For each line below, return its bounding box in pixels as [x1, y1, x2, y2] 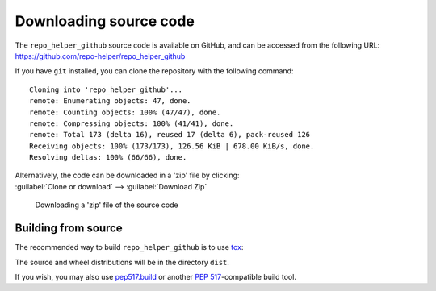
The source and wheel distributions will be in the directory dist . [15, 257, 230, 267]
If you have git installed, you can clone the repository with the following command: [15, 66, 294, 76]
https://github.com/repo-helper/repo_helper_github [15, 51, 186, 60]
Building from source [15, 222, 123, 235]
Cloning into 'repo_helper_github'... [29, 85, 183, 94]
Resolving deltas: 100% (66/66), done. [29, 153, 187, 162]
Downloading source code [15, 12, 195, 30]
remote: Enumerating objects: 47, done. [29, 97, 191, 106]
